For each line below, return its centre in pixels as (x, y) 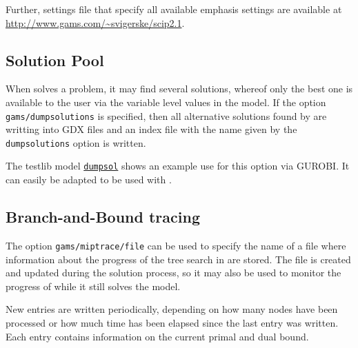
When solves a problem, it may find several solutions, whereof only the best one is (179, 89)
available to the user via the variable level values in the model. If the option (166, 102)
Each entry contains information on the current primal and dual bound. (157, 336)
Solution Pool (55, 60)
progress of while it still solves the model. (93, 286)
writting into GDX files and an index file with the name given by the (151, 129)
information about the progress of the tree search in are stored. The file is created (178, 259)
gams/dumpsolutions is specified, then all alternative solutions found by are (166, 115)
